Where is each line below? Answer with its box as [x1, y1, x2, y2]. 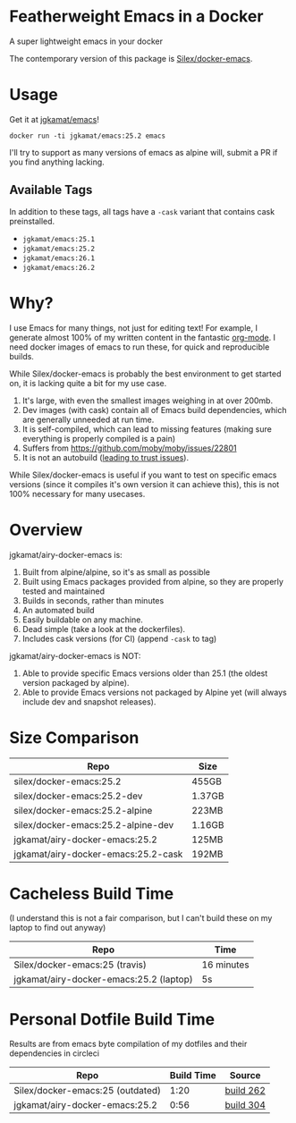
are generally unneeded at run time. [21, 414, 155, 425]
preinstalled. [9, 215, 55, 226]
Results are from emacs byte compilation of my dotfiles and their [9, 1039, 248, 1050]
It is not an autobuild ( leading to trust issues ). [21, 452, 190, 462]
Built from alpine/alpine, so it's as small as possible [21, 566, 210, 578]
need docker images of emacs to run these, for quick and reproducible [9, 342, 270, 352]
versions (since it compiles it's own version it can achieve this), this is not [9, 478, 280, 489]
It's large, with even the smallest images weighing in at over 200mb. [21, 395, 274, 406]
